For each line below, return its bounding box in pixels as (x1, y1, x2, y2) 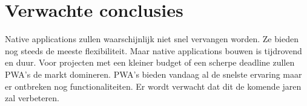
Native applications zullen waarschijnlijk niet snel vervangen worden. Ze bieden (5, 33, 299, 45)
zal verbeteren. (5, 92, 59, 104)
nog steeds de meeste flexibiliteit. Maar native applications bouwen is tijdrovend (5, 44, 302, 57)
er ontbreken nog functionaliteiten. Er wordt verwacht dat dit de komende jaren (5, 79, 302, 92)
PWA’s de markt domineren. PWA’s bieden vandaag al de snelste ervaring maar (5, 67, 302, 80)
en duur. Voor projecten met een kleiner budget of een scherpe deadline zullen (5, 56, 295, 69)
